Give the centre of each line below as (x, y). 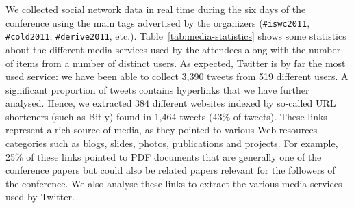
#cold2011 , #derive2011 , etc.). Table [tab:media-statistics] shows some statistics (176, 36)
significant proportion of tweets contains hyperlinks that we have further (157, 89)
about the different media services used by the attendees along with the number (173, 49)
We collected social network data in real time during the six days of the (156, 9)
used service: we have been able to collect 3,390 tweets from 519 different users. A (177, 76)
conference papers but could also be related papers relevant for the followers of (170, 170)
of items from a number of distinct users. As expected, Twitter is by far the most (176, 63)
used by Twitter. (40, 197)
